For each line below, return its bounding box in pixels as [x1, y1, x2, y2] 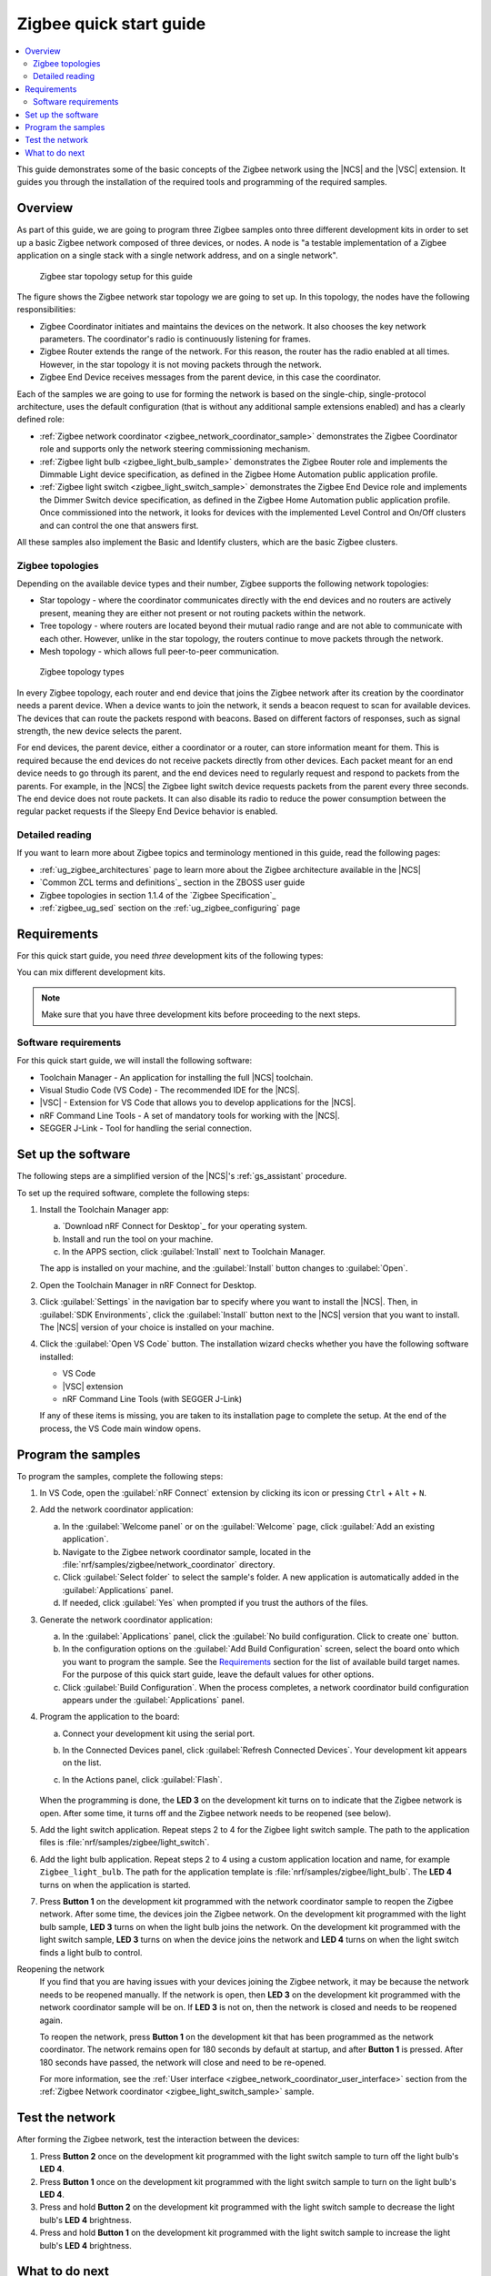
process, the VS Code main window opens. [39, 1423, 202, 1434]
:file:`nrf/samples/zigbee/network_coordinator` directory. [62, 1560, 276, 1570]
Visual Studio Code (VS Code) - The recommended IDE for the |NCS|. [39, 1084, 300, 1096]
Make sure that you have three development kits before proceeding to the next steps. [41, 1009, 361, 1020]
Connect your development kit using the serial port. [62, 1728, 256, 1739]
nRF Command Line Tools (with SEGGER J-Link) [62, 1393, 243, 1404]
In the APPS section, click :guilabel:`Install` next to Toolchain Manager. [62, 1246, 326, 1257]
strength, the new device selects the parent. [16, 726, 182, 737]
